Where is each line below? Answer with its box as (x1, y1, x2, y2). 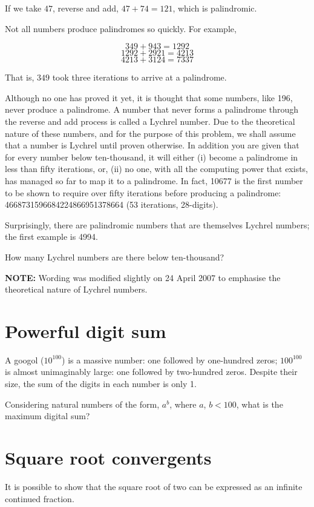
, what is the (236, 397, 283, 410)
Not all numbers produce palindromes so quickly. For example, (5, 22, 237, 35)
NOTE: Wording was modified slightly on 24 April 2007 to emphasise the (5, 271, 281, 283)
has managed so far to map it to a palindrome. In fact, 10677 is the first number (5, 174, 303, 187)
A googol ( (5, 353, 44, 366)
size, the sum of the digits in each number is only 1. (5, 377, 197, 389)
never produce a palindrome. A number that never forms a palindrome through (5, 103, 298, 116)
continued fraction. (5, 492, 74, 505)
